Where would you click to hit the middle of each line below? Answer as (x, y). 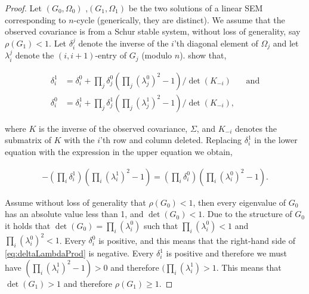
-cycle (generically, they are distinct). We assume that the (179, 19)
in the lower (276, 140)
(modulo (157, 55)
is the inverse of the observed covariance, (113, 128)
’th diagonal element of (216, 43)
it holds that (28, 225)
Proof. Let (23, 8)
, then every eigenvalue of (240, 202)
